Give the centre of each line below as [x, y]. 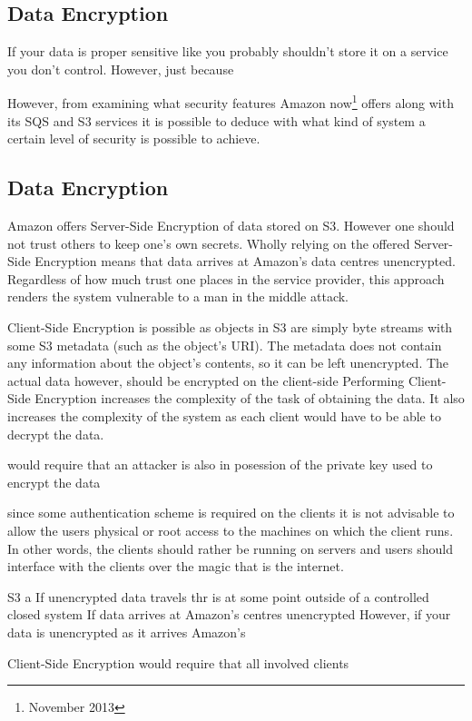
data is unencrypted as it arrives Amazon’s [127, 632]
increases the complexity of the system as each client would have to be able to [224, 415]
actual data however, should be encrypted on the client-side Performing [206, 380]
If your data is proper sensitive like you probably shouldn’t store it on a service [228, 51]
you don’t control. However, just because [121, 69]
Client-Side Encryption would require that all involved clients [178, 662]
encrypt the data [54, 482]
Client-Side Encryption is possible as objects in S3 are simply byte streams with [230, 327]
